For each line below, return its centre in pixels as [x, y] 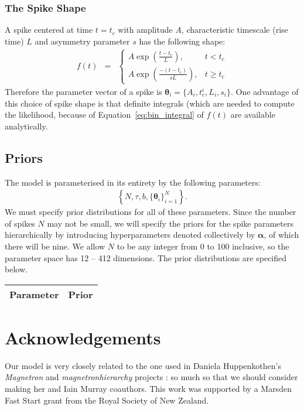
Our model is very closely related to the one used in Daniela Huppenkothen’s [143, 365]
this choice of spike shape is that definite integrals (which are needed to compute [150, 103]
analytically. [26, 126]
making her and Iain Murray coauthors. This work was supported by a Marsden [148, 389]
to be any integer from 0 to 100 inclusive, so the [203, 246]
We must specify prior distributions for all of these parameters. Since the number [151, 212]
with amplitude [145, 30]
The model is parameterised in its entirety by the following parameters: [133, 182]
